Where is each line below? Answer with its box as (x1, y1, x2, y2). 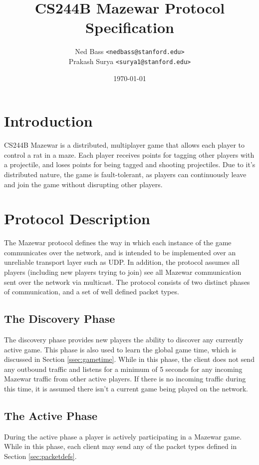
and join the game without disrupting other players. (4, 179, 163, 189)
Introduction (4, 111, 93, 131)
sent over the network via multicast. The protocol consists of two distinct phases (4, 276, 250, 287)
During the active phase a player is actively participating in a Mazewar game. (4, 431, 242, 441)
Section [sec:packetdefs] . (4, 450, 77, 461)
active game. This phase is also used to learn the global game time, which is (4, 344, 237, 354)
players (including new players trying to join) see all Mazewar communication (4, 267, 242, 277)
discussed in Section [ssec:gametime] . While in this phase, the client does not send (4, 354, 255, 364)
